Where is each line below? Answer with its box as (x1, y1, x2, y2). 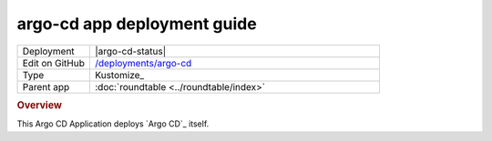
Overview (16, 98, 63, 111)
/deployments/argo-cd (94, 56, 192, 69)
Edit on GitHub (22, 56, 86, 69)
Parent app (22, 80, 70, 93)
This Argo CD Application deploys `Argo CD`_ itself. (16, 118, 210, 129)
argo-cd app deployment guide (16, 14, 257, 34)
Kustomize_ (94, 68, 145, 81)
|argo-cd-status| (94, 45, 167, 57)
